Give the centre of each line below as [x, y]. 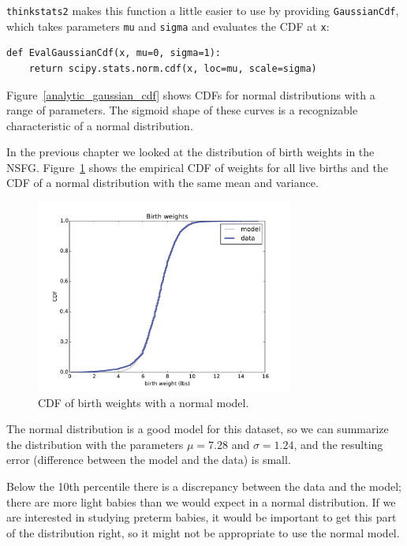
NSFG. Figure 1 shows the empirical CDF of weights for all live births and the [197, 167]
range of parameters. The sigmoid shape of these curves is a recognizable [182, 110]
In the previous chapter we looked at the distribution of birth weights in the [190, 152]
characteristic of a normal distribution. [100, 125]
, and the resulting [338, 444]
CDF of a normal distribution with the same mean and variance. [162, 183]
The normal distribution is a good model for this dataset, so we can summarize [198, 429]
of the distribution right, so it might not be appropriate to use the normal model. [203, 532]
